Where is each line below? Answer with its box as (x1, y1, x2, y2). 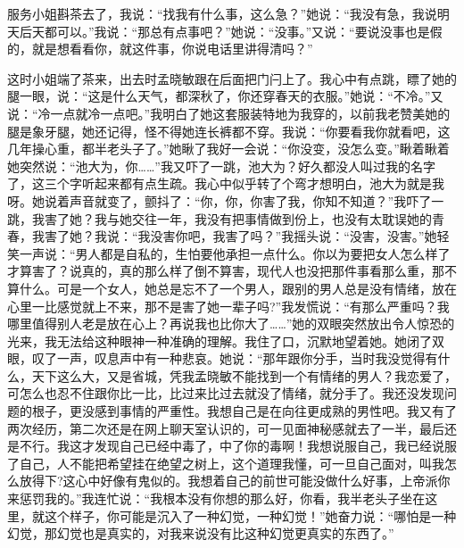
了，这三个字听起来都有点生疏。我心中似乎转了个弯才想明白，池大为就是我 (7, 174, 444, 193)
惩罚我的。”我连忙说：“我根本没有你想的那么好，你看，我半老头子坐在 (19, 489, 426, 508)
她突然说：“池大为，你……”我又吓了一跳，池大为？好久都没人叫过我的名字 (7, 156, 435, 175)
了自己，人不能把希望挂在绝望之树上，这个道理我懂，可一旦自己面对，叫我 (7, 453, 444, 472)
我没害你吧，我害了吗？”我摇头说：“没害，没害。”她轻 (137, 227, 450, 245)
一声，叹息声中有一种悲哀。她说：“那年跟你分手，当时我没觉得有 (56, 349, 438, 368)
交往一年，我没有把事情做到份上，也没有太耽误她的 (131, 209, 432, 228)
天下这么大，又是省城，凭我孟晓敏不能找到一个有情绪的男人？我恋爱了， (31, 366, 457, 385)
